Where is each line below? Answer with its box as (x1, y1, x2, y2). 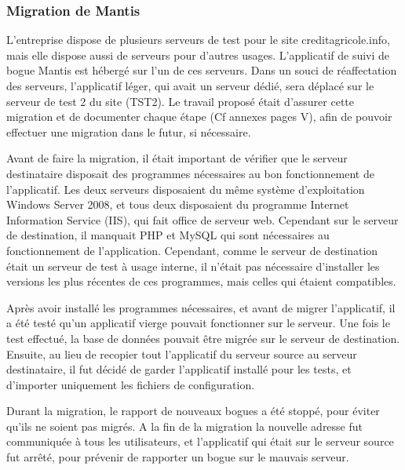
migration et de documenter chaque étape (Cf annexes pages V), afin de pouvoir (6, 108, 392, 125)
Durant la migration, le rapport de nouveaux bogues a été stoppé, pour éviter (6, 403, 380, 419)
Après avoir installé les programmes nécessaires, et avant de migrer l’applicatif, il (6, 299, 396, 315)
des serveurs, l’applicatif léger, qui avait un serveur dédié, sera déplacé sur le (6, 78, 374, 93)
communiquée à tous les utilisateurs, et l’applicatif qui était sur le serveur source (6, 433, 394, 450)
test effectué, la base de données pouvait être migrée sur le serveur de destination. (6, 330, 400, 346)
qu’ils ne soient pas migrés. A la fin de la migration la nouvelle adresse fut (6, 417, 363, 434)
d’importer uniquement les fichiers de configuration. (6, 376, 255, 392)
